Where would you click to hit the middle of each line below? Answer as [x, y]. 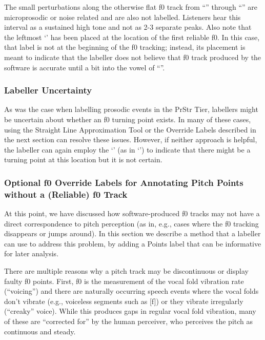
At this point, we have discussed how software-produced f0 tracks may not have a [132, 213]
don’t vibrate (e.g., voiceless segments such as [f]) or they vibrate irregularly [124, 301]
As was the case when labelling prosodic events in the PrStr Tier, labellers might [131, 109]
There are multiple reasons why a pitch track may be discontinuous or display [126, 271]
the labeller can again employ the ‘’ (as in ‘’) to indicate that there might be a [127, 149]
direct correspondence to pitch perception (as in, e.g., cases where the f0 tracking [131, 223]
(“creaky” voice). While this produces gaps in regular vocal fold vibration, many [130, 311]
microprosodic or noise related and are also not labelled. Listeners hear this [123, 17]
